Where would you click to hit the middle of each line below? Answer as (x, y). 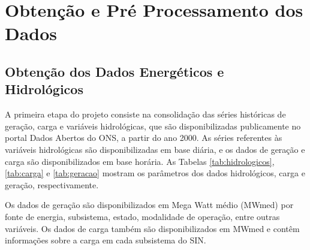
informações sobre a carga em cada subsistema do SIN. (106, 240)
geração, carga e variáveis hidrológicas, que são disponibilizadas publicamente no (153, 126)
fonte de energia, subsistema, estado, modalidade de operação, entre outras (142, 216)
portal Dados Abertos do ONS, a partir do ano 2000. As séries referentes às (144, 138)
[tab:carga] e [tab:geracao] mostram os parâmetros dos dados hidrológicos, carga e (155, 173)
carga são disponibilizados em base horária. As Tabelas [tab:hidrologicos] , (140, 161)
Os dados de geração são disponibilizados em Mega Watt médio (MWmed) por (149, 205)
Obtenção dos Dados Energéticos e (115, 71)
